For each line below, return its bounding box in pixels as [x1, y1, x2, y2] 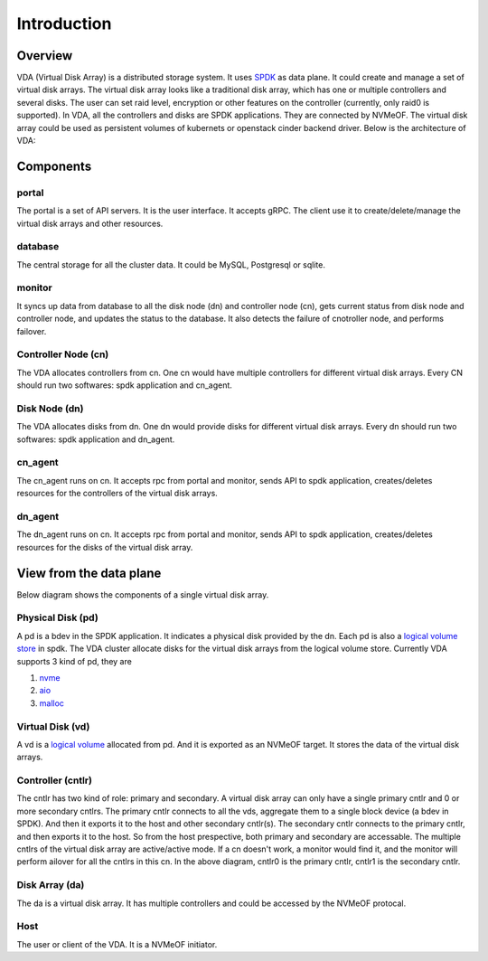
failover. [16, 325, 47, 336]
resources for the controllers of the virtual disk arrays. [16, 488, 219, 499]
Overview [16, 48, 73, 63]
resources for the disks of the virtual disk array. [16, 542, 193, 552]
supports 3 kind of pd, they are [16, 655, 133, 666]
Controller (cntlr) [16, 774, 92, 787]
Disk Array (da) [16, 879, 85, 891]
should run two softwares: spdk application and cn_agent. [16, 380, 232, 391]
